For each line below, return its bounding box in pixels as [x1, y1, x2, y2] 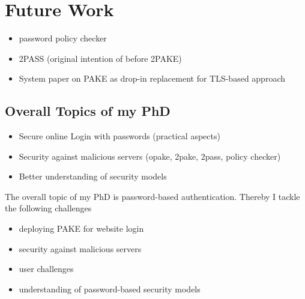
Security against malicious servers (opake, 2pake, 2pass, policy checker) [19, 149, 281, 162]
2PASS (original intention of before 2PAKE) [19, 52, 182, 64]
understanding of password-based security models [19, 282, 201, 295]
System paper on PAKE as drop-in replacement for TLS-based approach [19, 72, 285, 85]
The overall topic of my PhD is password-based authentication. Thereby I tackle [5, 190, 300, 202]
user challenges [19, 262, 74, 275]
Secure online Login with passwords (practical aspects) [19, 130, 220, 142]
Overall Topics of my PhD [5, 101, 171, 120]
